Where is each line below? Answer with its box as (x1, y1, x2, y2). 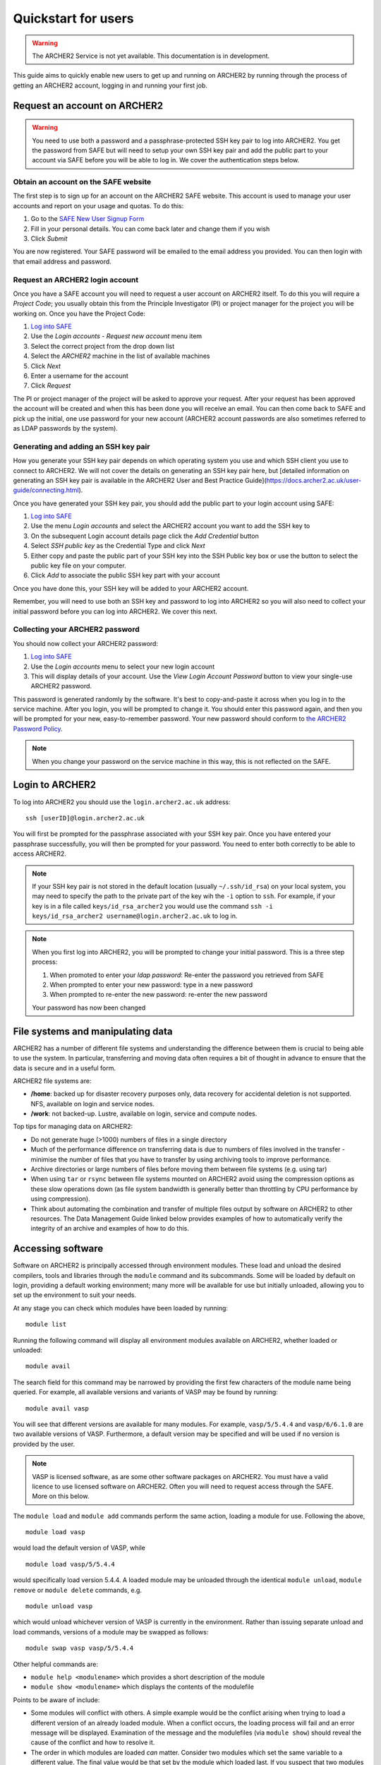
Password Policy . (13, 724, 63, 733)
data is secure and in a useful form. (13, 1063, 116, 1072)
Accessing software (13, 1243, 104, 1255)
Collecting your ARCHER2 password (13, 625, 140, 635)
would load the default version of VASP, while (13, 1543, 146, 1552)
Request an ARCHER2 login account (13, 275, 139, 285)
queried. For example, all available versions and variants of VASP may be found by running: (13, 1388, 278, 1396)
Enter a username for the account (30, 371, 128, 381)
